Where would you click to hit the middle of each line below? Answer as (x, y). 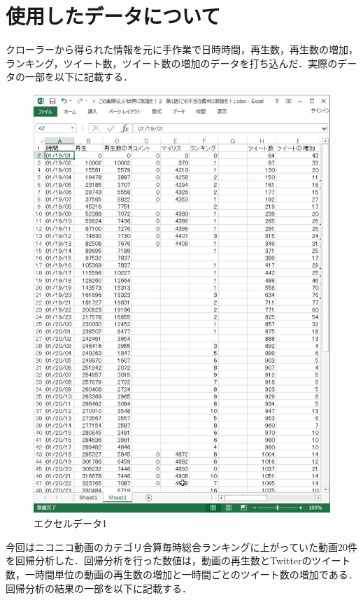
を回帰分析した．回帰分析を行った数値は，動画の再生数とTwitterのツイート (178, 560)
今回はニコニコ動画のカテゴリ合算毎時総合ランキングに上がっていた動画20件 (181, 546)
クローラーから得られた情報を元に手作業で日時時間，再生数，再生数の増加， (182, 49)
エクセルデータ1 (70, 523)
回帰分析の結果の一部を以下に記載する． (99, 588)
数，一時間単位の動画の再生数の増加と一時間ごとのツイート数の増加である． (182, 574)
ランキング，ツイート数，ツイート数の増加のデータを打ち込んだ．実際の (172, 63)
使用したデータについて (113, 16)
